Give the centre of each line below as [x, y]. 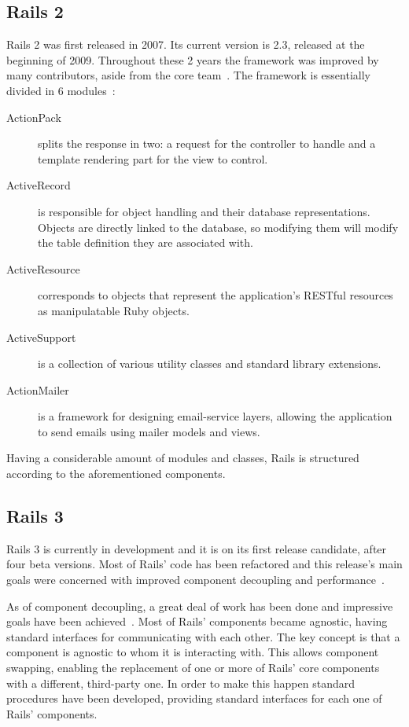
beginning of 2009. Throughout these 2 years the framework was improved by [193, 59]
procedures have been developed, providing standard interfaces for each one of [194, 698]
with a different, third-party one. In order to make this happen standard [181, 683]
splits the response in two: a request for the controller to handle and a [207, 143]
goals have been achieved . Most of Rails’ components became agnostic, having [197, 621]
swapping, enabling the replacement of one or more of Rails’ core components [193, 668]
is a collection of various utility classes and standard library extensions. [210, 363]
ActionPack [34, 117]
